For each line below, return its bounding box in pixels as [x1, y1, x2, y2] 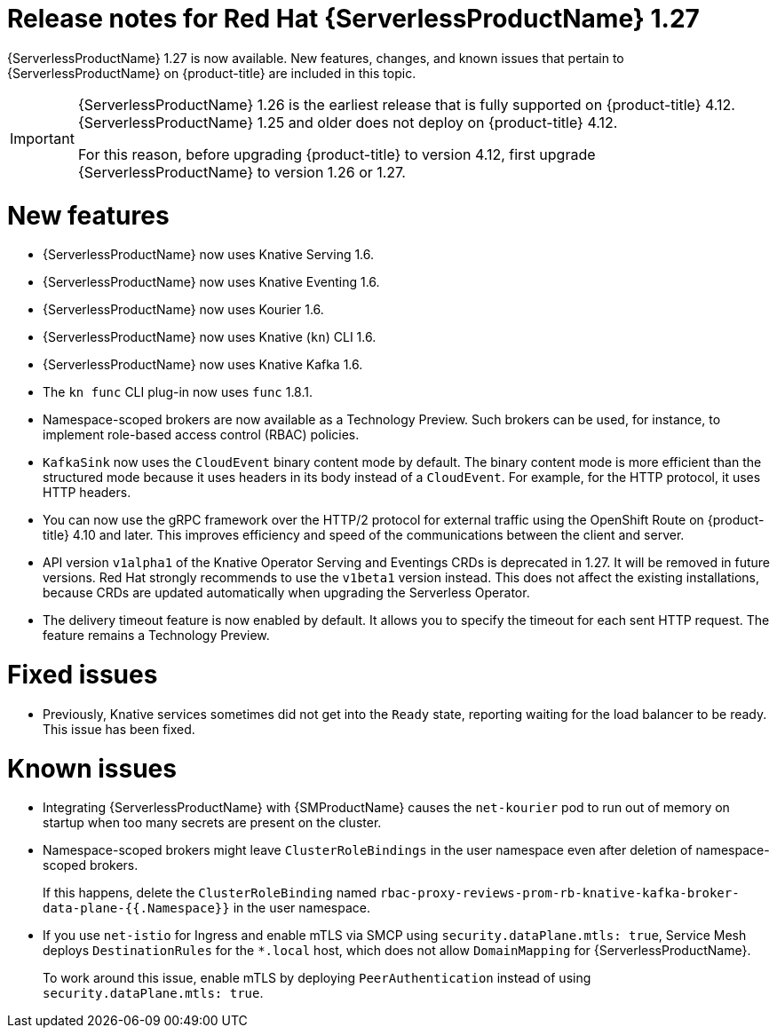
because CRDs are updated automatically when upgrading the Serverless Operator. [43, 585, 530, 601]
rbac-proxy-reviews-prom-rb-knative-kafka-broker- [380, 886, 740, 901]
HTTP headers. [43, 485, 131, 501]
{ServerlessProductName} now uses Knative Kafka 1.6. [43, 357, 363, 373]
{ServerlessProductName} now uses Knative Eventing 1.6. [43, 274, 380, 290]
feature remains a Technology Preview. [43, 628, 270, 644]
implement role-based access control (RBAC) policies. [43, 427, 360, 443]
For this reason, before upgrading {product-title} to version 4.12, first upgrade [77, 145, 596, 163]
